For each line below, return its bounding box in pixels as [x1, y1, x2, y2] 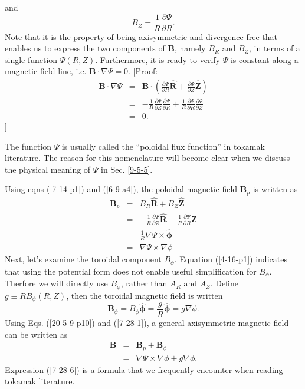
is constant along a [230, 53, 299, 65]
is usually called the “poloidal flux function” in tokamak [61, 140, 265, 152]
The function [5, 140, 51, 152]
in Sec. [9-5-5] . [101, 163, 153, 175]
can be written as [5, 328, 68, 340]
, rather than [120, 277, 168, 289]
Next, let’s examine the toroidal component [5, 253, 162, 265]
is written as [252, 183, 298, 195]
